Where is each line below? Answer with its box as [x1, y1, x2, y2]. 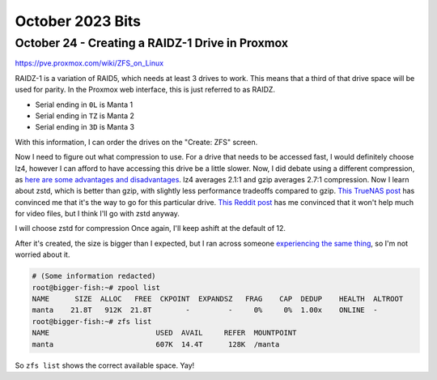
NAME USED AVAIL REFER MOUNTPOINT [32, 328, 297, 338]
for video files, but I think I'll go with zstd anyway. [15, 209, 180, 219]
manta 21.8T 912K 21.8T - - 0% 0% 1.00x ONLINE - [32, 305, 378, 315]
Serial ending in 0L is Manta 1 [35, 100, 134, 109]
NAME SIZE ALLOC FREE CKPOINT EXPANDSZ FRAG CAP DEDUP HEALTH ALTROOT [32, 294, 404, 304]
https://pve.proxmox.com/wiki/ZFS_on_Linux [15, 58, 164, 68]
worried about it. [15, 250, 70, 259]
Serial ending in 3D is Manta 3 [35, 122, 135, 132]
